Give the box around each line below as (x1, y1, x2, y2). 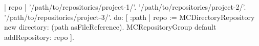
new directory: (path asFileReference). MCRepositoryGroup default (4, 21, 217, 32)
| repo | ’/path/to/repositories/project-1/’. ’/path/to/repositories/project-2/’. (4, 2, 246, 12)
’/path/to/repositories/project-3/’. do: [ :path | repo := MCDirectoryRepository (4, 11, 255, 22)
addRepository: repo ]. (4, 31, 74, 42)
